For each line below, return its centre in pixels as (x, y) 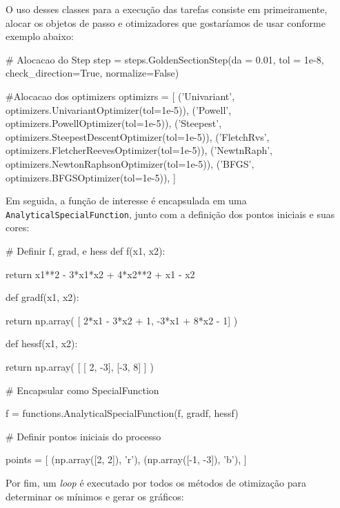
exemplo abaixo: (40, 36)
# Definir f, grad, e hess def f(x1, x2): (86, 250)
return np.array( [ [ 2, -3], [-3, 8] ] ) (80, 366)
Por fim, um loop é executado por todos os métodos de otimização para (156, 482)
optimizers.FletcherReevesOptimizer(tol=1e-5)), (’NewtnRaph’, (139, 150)
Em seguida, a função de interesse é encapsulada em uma (126, 201)
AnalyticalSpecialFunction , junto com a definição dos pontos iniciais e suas (170, 214)
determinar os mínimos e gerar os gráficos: (95, 496)
